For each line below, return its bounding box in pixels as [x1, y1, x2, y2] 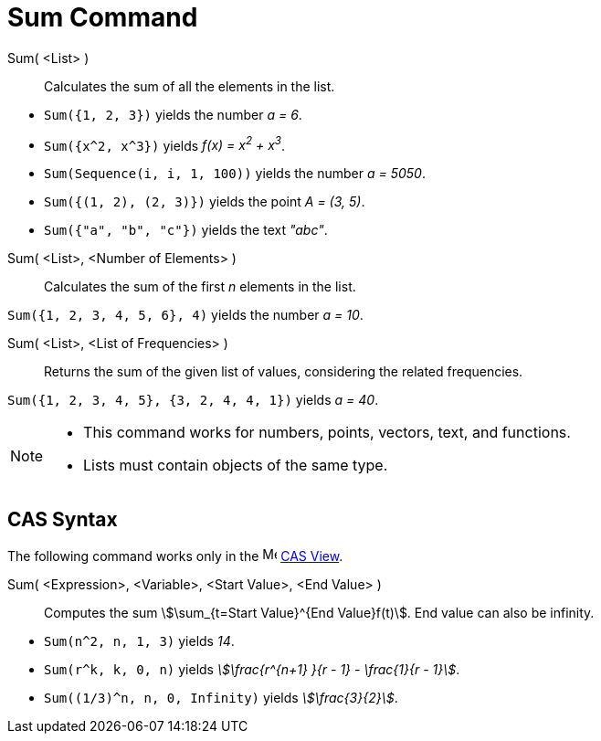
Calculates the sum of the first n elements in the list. [44, 279, 356, 295]
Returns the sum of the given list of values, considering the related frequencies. [44, 364, 523, 380]
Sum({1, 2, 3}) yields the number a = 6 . [44, 106, 302, 122]
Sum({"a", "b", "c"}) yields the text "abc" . [44, 222, 328, 238]
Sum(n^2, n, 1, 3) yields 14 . [44, 633, 235, 650]
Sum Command [7, 2, 198, 33]
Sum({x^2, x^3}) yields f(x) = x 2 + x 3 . [44, 134, 286, 153]
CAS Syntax [7, 507, 118, 531]
